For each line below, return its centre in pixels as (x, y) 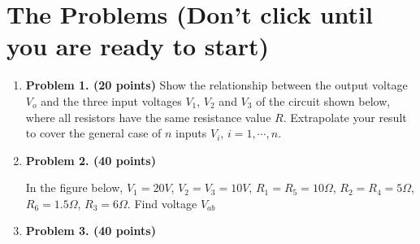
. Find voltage (162, 203)
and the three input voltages (111, 100)
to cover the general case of (93, 133)
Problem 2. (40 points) (91, 160)
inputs (191, 133)
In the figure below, (74, 187)
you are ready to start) (138, 46)
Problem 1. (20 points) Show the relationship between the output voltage (216, 85)
